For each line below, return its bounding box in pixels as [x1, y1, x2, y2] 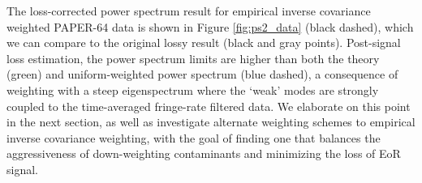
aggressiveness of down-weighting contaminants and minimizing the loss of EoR [6, 145, 401, 162]
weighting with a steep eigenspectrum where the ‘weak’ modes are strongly [6, 81, 379, 98]
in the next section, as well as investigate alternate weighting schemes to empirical [6, 113, 416, 130]
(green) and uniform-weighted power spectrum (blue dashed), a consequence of [6, 66, 398, 83]
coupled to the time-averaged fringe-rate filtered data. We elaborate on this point [6, 97, 411, 114]
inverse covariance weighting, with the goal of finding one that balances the [6, 129, 381, 146]
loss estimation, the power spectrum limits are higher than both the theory [6, 49, 380, 66]
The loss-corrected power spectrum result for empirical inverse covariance [6, 2, 371, 19]
